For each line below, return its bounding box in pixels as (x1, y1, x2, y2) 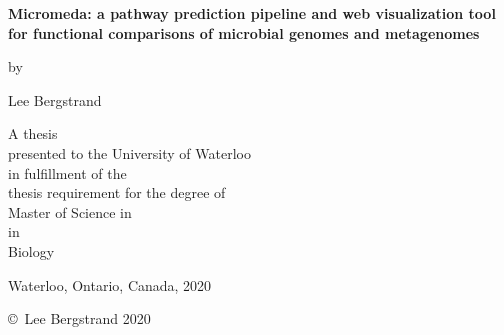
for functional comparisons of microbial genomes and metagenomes (8, 22, 480, 43)
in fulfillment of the (8, 162, 127, 183)
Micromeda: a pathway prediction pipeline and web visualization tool (8, 3, 496, 23)
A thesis (8, 123, 58, 144)
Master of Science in (8, 201, 132, 222)
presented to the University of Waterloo (8, 142, 251, 163)
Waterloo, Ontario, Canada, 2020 (8, 274, 212, 295)
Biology (8, 240, 55, 261)
